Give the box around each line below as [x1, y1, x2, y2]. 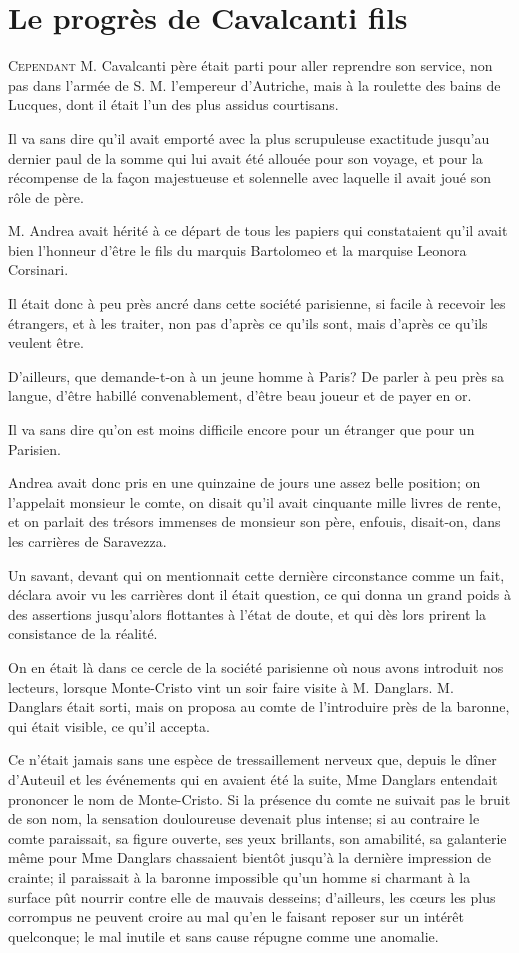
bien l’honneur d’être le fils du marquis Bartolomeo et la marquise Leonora [8, 239, 467, 260]
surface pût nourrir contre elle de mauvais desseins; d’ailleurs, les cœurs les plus [8, 886, 496, 907]
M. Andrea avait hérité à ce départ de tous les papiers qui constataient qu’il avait [8, 220, 508, 241]
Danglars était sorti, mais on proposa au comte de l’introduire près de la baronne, [8, 696, 510, 717]
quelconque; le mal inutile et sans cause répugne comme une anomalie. [8, 925, 439, 946]
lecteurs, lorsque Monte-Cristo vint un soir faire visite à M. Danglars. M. [8, 676, 454, 697]
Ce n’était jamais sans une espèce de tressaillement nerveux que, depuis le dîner [8, 749, 497, 770]
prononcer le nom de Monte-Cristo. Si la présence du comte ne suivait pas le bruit [8, 788, 511, 809]
